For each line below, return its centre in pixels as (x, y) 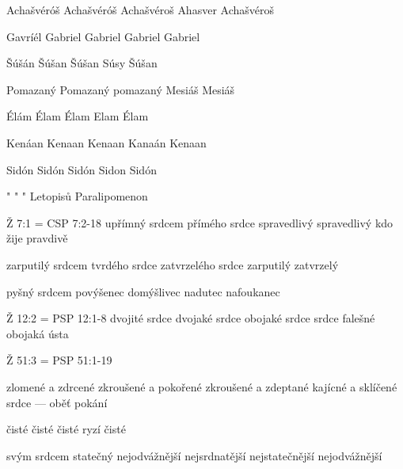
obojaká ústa (38, 333)
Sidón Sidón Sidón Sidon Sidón (82, 169)
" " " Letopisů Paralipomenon (77, 196)
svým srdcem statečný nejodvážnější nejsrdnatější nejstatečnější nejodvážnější (194, 455)
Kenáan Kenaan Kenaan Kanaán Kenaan (106, 142)
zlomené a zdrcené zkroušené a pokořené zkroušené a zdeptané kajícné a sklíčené (202, 386)
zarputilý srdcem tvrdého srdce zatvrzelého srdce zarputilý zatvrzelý (173, 264)
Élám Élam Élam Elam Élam (78, 116)
